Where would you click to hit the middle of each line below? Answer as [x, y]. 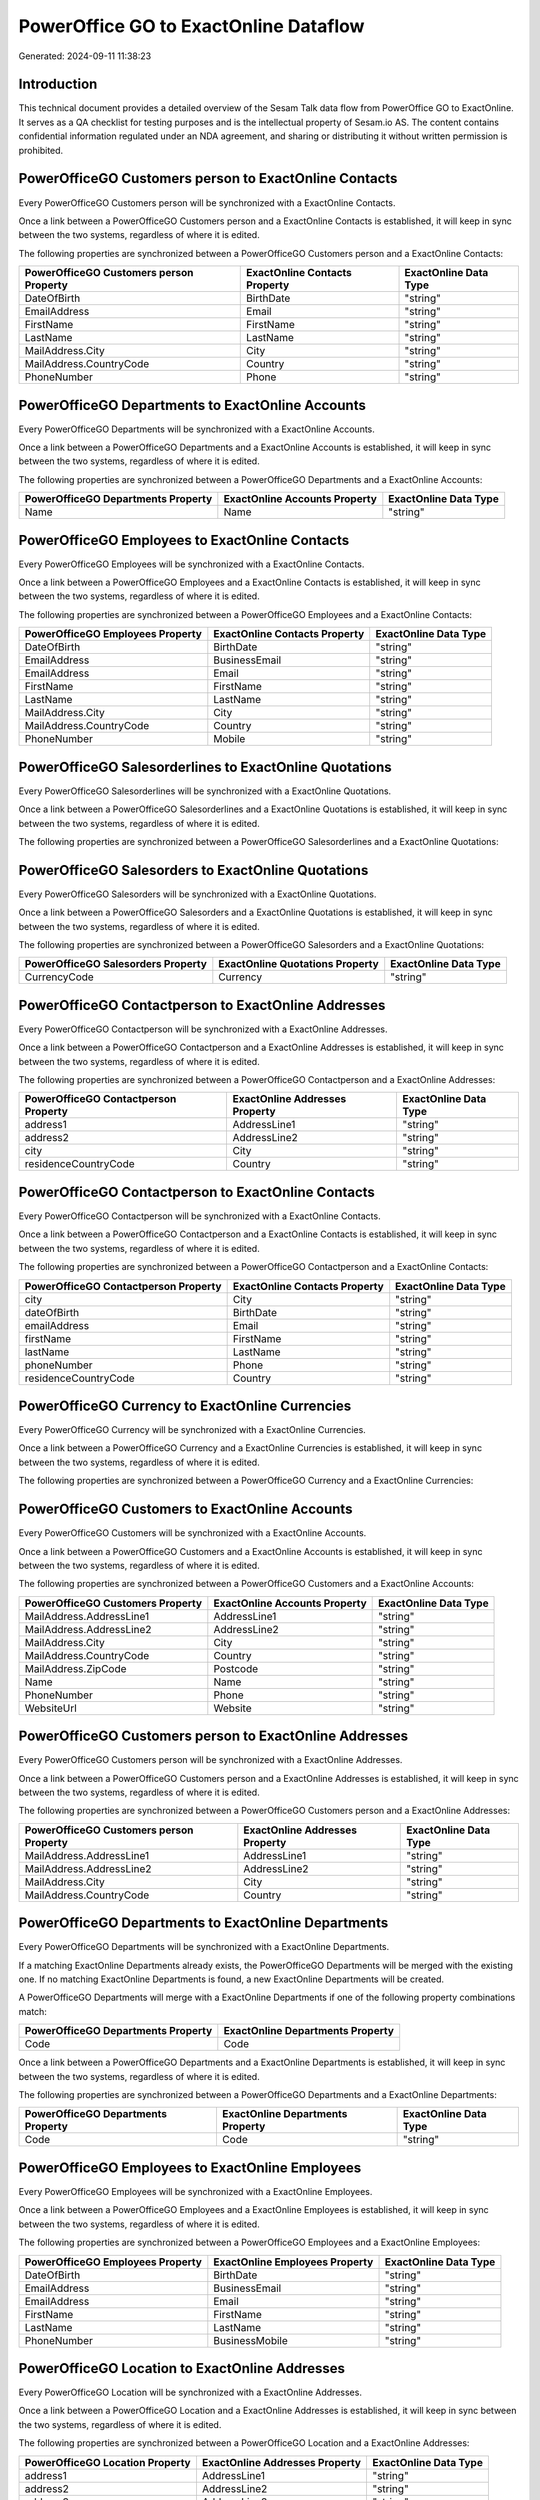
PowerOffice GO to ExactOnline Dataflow [191, 26]
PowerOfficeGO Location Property [107, 2462]
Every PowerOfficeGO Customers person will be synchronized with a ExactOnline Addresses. [210, 1760]
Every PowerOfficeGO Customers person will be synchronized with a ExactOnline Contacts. [207, 202]
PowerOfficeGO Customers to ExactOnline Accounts [185, 1509]
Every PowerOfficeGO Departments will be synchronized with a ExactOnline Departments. [204, 1947]
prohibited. [41, 150]
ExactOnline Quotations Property [298, 964]
